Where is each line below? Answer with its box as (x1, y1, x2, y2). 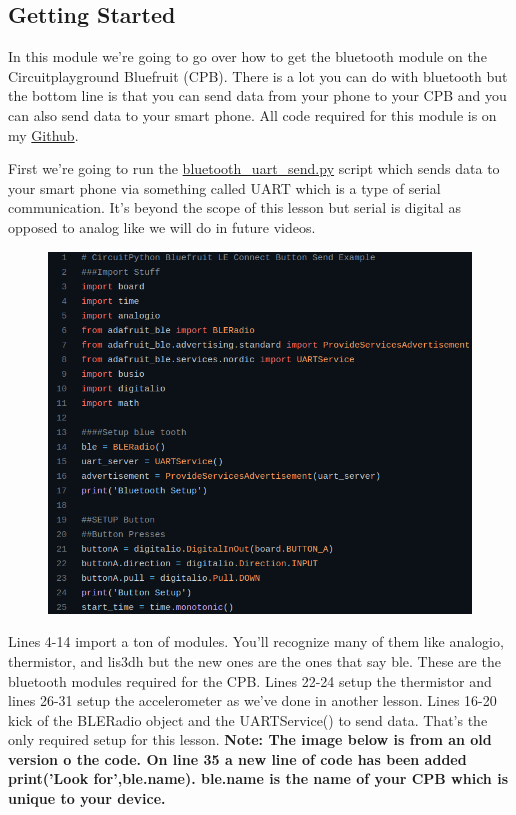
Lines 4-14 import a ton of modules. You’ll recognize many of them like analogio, (8, 631, 504, 652)
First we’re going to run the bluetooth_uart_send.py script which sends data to (8, 158, 500, 179)
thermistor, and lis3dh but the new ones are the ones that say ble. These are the (8, 650, 501, 671)
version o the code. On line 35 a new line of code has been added (8, 748, 467, 769)
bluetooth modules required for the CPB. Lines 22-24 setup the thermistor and (8, 670, 492, 691)
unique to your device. (8, 788, 166, 809)
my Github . (8, 124, 79, 145)
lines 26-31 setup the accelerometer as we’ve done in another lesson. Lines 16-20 (8, 690, 497, 711)
